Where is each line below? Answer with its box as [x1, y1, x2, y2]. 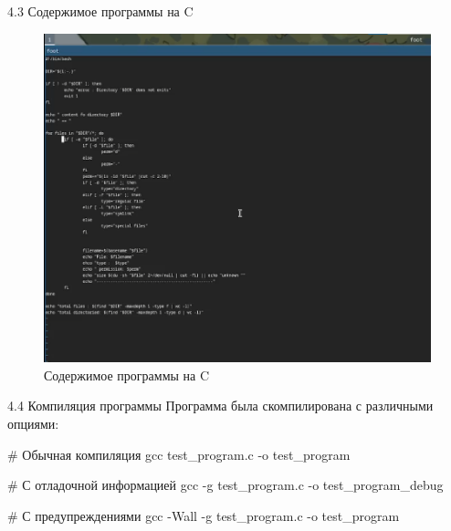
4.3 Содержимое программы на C [7, 2, 194, 20]
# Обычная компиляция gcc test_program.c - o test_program [7, 444, 351, 463]
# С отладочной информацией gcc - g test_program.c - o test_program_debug [7, 475, 444, 495]
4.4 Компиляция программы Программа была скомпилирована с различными [7, 396, 434, 415]
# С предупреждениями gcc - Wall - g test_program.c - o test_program [7, 505, 400, 525]
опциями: [7, 413, 59, 432]
